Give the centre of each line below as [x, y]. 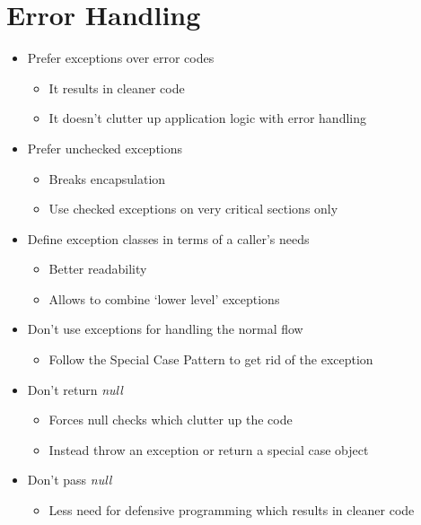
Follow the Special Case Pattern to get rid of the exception [211, 359]
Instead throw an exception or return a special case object [209, 449]
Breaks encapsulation [107, 178]
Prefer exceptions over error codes [121, 58]
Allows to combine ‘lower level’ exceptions [164, 298]
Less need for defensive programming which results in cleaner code [232, 510]
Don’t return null [75, 389]
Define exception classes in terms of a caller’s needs [168, 238]
